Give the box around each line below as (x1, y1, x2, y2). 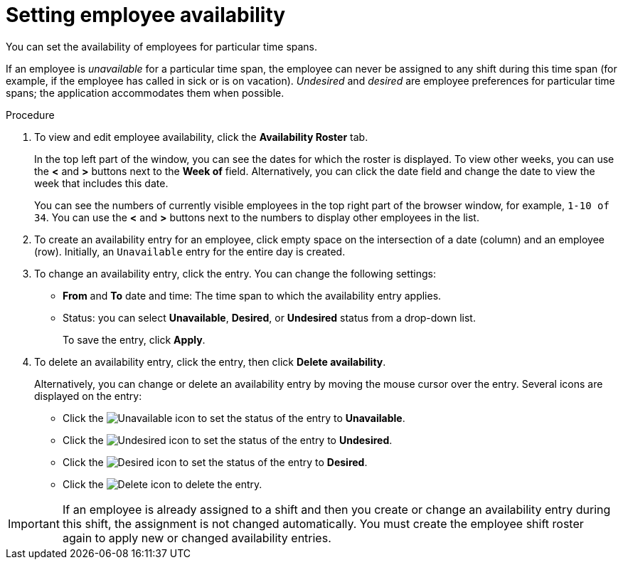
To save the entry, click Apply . (63, 333, 206, 346)
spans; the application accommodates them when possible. (6, 86, 284, 99)
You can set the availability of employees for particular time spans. (6, 40, 318, 53)
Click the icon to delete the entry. (63, 477, 262, 490)
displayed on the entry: (34, 389, 142, 402)
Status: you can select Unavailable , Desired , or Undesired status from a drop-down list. (63, 311, 476, 324)
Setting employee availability (6, 3, 286, 27)
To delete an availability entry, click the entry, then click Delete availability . (34, 355, 386, 368)
